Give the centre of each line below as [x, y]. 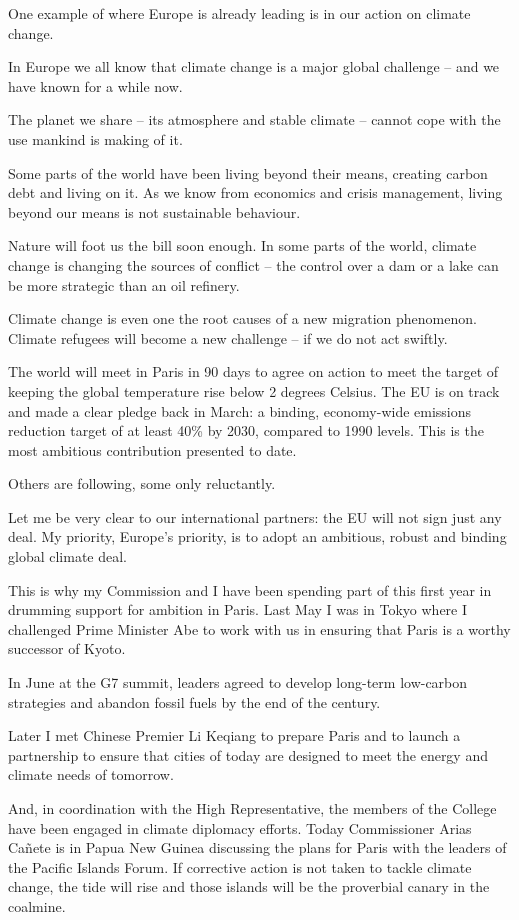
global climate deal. [67, 556]
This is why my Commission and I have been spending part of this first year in [250, 589]
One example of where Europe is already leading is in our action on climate [239, 13]
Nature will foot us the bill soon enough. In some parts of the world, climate [242, 245]
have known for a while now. [95, 85]
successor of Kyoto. [67, 648]
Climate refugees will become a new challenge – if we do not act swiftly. [228, 337]
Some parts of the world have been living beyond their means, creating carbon [248, 172]
